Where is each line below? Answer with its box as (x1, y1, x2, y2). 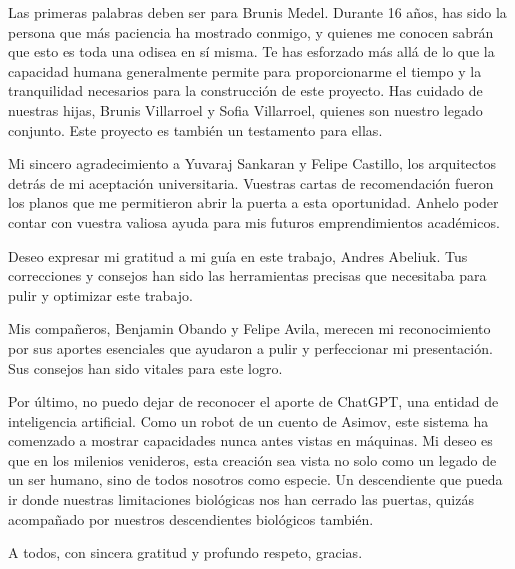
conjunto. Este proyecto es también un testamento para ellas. (8, 119, 383, 140)
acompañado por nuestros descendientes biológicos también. (8, 508, 374, 529)
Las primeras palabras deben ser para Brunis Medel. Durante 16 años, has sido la (8, 2, 507, 22)
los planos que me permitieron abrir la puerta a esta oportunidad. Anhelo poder (8, 192, 499, 213)
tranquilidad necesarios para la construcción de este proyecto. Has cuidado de (8, 80, 483, 101)
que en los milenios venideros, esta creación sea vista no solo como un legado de (8, 449, 497, 470)
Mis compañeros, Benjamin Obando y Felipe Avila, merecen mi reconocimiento (8, 318, 491, 339)
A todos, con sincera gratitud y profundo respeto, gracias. (8, 542, 363, 563)
